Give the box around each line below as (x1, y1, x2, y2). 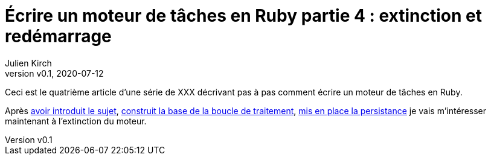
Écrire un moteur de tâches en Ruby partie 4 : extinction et (5, 5, 483, 26)
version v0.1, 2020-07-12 (5, 68, 104, 78)
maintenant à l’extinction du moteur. (5, 115, 147, 126)
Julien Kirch (5, 57, 52, 68)
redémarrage (5, 26, 112, 46)
